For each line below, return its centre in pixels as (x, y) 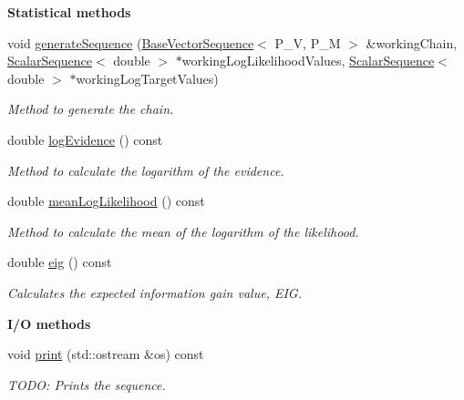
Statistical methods (69, 12)
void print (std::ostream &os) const (106, 354)
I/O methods (49, 323)
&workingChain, (412, 42)
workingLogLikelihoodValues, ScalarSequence (308, 61)
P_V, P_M (308, 42)
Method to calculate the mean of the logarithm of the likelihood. (183, 231)
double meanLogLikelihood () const (106, 201)
